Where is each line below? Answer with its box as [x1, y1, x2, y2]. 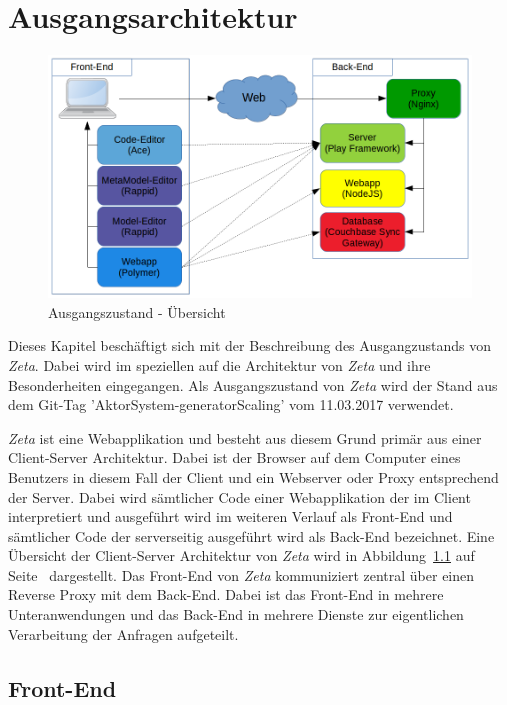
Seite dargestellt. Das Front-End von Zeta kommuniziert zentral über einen [8, 564, 475, 585]
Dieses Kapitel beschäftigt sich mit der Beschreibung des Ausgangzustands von [8, 335, 491, 356]
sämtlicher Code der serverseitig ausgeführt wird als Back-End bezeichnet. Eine [8, 525, 495, 546]
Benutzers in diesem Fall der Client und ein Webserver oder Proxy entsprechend [8, 466, 499, 487]
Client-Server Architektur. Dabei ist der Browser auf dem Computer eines [8, 447, 461, 468]
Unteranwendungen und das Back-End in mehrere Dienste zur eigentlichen [8, 604, 464, 625]
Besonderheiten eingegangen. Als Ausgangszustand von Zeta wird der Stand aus [8, 374, 498, 395]
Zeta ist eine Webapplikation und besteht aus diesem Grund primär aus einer [8, 427, 482, 448]
